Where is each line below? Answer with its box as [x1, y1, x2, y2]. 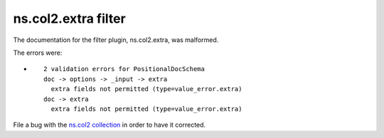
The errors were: [13, 48, 63, 57]
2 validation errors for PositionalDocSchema [43, 65, 206, 73]
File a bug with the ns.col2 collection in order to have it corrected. [13, 121, 206, 129]
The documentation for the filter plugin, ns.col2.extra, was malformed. [13, 36, 219, 44]
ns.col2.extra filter [13, 11, 126, 26]
